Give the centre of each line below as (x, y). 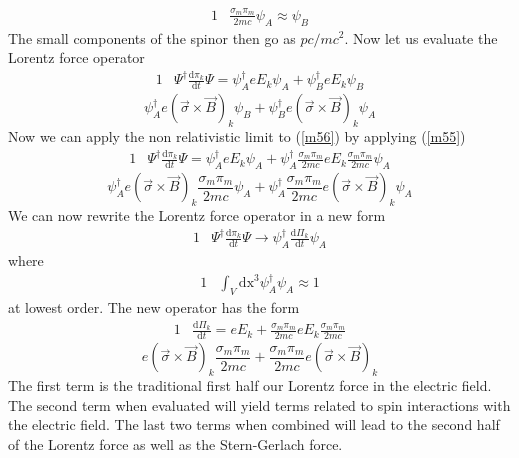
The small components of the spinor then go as (152, 37)
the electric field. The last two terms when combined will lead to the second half (254, 424)
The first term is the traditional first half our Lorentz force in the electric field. (250, 385)
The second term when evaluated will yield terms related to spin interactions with (259, 404)
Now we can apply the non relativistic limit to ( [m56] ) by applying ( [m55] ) (237, 136)
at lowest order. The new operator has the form (154, 307)
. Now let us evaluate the (421, 37)
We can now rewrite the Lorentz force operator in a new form (197, 215)
